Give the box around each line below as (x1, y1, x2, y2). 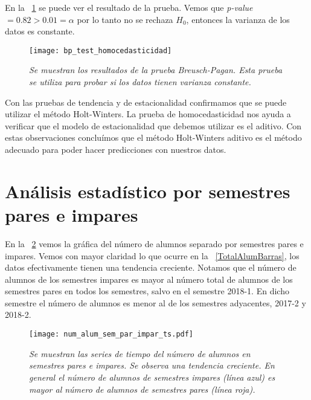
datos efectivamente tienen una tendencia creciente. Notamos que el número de (5, 261, 297, 274)
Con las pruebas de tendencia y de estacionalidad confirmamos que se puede (5, 95, 287, 108)
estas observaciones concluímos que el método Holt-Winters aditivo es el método (5, 131, 302, 144)
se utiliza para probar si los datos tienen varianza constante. (29, 76, 251, 88)
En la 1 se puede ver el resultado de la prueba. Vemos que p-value (5, 1, 253, 13)
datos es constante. (5, 25, 75, 37)
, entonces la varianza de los (186, 13, 290, 25)
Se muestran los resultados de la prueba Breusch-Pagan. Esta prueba (29, 63, 283, 76)
